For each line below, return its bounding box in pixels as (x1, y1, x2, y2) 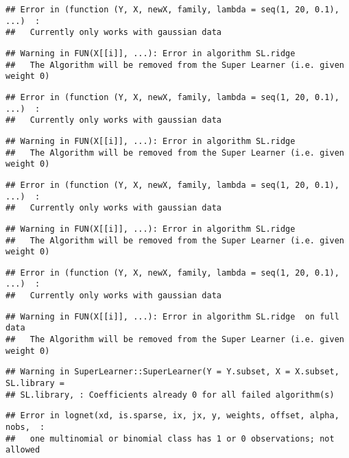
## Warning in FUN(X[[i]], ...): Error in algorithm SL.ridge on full (5, 311, 339, 322)
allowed (5, 445, 40, 455)
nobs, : (5, 422, 45, 433)
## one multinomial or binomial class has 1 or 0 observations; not (5, 433, 335, 444)
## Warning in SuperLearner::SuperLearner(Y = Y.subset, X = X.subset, (5, 367, 339, 377)
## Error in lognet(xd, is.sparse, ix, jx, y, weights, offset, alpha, (5, 411, 339, 421)
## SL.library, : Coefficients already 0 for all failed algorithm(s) (5, 389, 335, 400)
